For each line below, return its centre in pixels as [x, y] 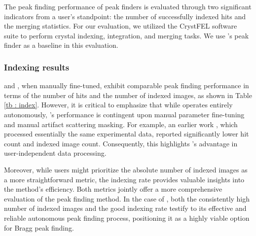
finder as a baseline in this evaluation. [61, 45]
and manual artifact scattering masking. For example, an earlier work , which [121, 124]
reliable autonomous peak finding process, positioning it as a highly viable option [127, 218]
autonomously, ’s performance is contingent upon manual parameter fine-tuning [124, 114]
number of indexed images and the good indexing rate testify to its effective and [125, 208]
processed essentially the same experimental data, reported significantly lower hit [127, 134]
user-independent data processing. [55, 153]
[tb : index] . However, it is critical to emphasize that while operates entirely [118, 105]
